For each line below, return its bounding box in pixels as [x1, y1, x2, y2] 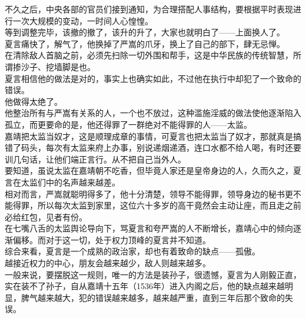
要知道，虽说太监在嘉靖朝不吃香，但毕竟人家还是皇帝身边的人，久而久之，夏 [5, 164, 301, 177]
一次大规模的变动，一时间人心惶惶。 [12, 14, 153, 26]
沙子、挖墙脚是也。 [21, 60, 95, 72]
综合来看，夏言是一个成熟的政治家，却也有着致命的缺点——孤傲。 [5, 245, 260, 257]
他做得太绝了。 [5, 95, 62, 107]
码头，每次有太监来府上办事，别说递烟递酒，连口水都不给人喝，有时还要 [21, 141, 301, 154]
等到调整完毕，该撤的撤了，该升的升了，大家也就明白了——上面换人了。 [5, 26, 285, 38]
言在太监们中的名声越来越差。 [5, 175, 120, 188]
